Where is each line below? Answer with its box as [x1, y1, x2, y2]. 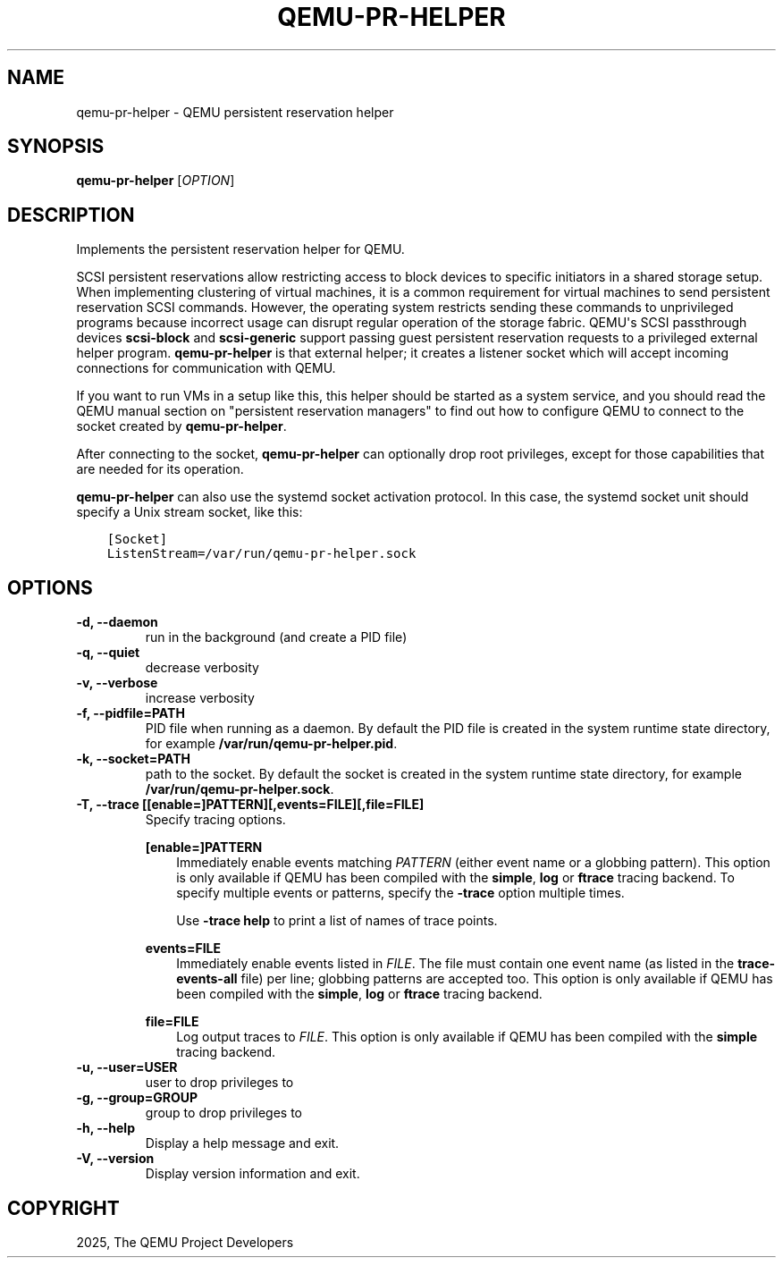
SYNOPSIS [7, 135, 105, 158]
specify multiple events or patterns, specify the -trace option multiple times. [176, 885, 625, 901]
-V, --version [76, 1151, 155, 1167]
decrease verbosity [145, 660, 259, 676]
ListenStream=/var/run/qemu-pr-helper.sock [106, 546, 417, 561]
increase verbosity [145, 690, 255, 706]
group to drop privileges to [145, 1105, 302, 1121]
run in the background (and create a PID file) [145, 629, 408, 645]
